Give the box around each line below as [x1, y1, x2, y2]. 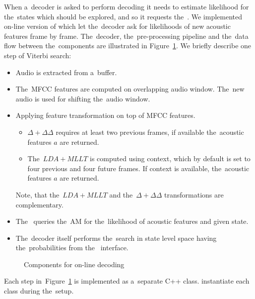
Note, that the [15, 189, 60, 199]
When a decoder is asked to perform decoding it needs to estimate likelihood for [4, 1, 249, 11]
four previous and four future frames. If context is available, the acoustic [27, 163, 250, 173]
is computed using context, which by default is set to [90, 153, 251, 164]
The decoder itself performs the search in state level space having [15, 232, 217, 243]
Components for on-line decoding [24, 259, 125, 269]
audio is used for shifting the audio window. [15, 93, 150, 103]
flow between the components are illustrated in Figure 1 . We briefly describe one [4, 40, 252, 51]
